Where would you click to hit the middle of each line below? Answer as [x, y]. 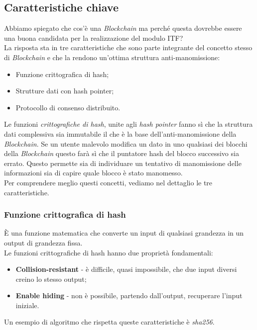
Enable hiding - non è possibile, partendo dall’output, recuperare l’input [129, 295]
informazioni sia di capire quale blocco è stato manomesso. [93, 173]
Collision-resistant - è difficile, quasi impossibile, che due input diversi [126, 269]
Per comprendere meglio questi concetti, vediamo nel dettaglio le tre [108, 182]
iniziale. [27, 305]
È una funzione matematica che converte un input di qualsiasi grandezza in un [124, 233]
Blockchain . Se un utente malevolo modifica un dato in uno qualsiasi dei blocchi [126, 143]
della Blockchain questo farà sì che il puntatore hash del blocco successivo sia [122, 153]
